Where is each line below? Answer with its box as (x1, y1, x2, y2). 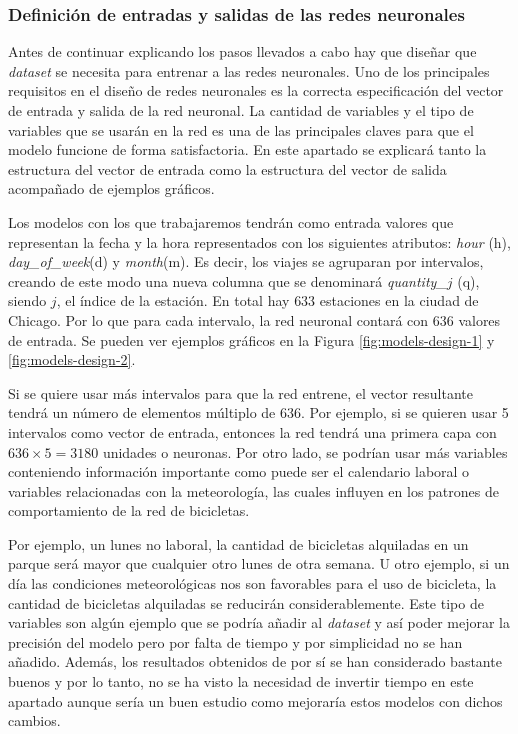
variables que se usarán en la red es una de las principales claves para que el (8, 119, 474, 140)
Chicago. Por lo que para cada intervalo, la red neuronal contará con (8, 309, 429, 330)
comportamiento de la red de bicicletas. (8, 500, 250, 521)
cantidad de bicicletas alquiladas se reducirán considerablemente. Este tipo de (8, 592, 484, 613)
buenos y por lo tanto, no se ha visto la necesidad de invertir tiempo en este (8, 671, 474, 692)
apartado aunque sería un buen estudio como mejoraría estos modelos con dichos (8, 690, 503, 711)
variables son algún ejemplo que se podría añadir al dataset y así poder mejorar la (8, 612, 511, 633)
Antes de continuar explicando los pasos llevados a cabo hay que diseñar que (8, 41, 477, 62)
